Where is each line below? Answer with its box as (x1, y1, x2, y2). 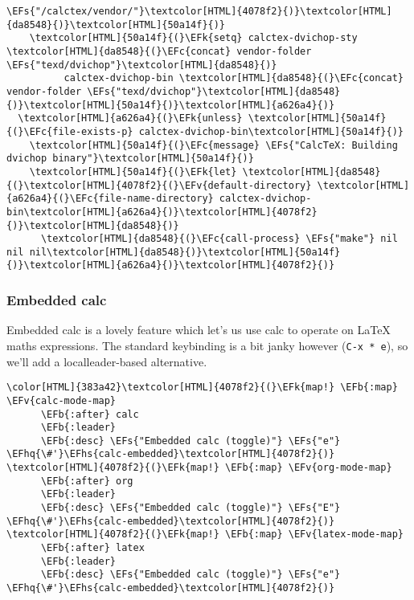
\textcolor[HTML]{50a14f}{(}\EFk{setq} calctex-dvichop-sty (29, 32, 358, 44)
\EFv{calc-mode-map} (6, 394, 117, 406)
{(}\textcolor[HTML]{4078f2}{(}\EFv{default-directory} (6, 179, 312, 191)
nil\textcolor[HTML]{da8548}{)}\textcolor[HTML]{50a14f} (29, 246, 341, 258)
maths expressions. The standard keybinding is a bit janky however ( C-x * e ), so (6, 337, 408, 353)
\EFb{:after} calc (40, 408, 139, 420)
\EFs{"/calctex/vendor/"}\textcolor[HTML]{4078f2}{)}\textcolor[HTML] (6, 6, 392, 17)
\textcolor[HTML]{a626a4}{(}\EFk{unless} (18, 112, 243, 124)
